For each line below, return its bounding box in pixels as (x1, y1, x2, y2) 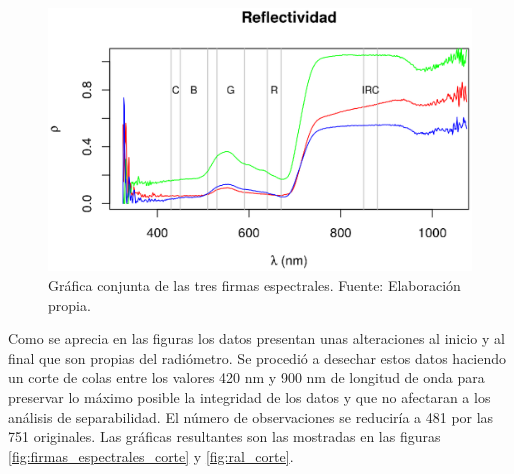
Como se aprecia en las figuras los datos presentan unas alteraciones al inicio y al (8, 328, 505, 349)
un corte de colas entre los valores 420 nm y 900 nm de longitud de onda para (8, 367, 485, 388)
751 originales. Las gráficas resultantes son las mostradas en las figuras (8, 426, 441, 447)
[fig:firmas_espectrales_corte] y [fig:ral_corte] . (8, 445, 294, 466)
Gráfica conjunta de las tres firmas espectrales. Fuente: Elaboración (48, 274, 461, 295)
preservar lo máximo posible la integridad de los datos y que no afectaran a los (8, 386, 491, 407)
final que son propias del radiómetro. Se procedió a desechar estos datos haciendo (8, 347, 507, 368)
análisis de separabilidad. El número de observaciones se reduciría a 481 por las (8, 406, 494, 427)
